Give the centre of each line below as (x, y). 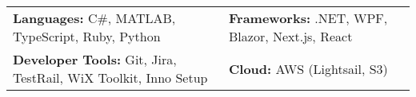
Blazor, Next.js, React (291, 36)
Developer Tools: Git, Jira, (95, 59)
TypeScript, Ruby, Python (87, 36)
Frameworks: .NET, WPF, (308, 18)
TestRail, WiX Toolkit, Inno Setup (110, 78)
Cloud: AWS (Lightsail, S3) (308, 68)
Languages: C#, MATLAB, (94, 18)
